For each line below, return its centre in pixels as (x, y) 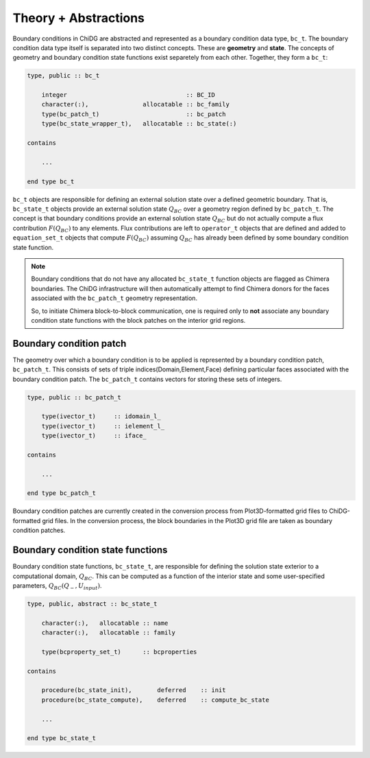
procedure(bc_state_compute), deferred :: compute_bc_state (156, 700)
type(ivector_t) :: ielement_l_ (103, 426)
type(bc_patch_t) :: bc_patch (134, 114)
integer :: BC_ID (128, 95)
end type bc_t (51, 181)
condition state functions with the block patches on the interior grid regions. (138, 320)
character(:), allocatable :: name (105, 623)
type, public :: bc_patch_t (74, 397)
